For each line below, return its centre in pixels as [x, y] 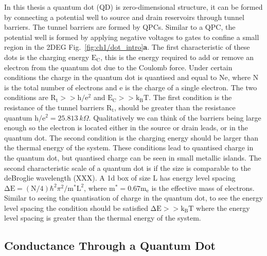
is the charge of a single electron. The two [191, 87]
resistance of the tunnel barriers [54, 107]
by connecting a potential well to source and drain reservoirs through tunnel [124, 17]
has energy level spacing [198, 178]
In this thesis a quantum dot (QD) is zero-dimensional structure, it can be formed [133, 7]
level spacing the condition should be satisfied [76, 208]
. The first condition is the [190, 97]
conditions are [26, 97]
